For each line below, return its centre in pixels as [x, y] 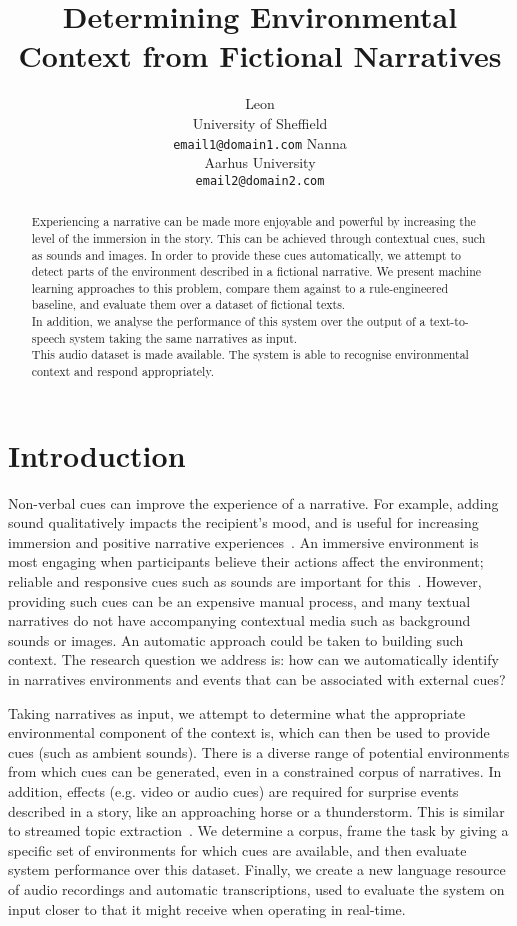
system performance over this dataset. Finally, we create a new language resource [257, 869]
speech [48, 337]
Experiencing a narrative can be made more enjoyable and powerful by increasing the [253, 221]
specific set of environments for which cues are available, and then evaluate [237, 849]
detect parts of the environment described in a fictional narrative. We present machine [256, 271]
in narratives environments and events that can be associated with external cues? [257, 679]
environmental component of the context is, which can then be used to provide [249, 732]
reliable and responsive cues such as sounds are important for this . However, [245, 581]
